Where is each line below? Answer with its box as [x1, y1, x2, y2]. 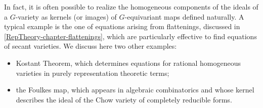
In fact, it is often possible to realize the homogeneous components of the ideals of [4, 2, 258, 12]
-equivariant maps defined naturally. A [124, 11, 244, 22]
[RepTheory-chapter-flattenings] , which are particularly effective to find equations [4, 31, 257, 41]
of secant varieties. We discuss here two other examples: [4, 41, 177, 51]
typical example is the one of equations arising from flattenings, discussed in [4, 21, 240, 32]
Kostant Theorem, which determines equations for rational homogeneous [16, 57, 241, 68]
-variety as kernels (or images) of [15, 11, 117, 22]
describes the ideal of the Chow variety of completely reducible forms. [16, 94, 232, 104]
